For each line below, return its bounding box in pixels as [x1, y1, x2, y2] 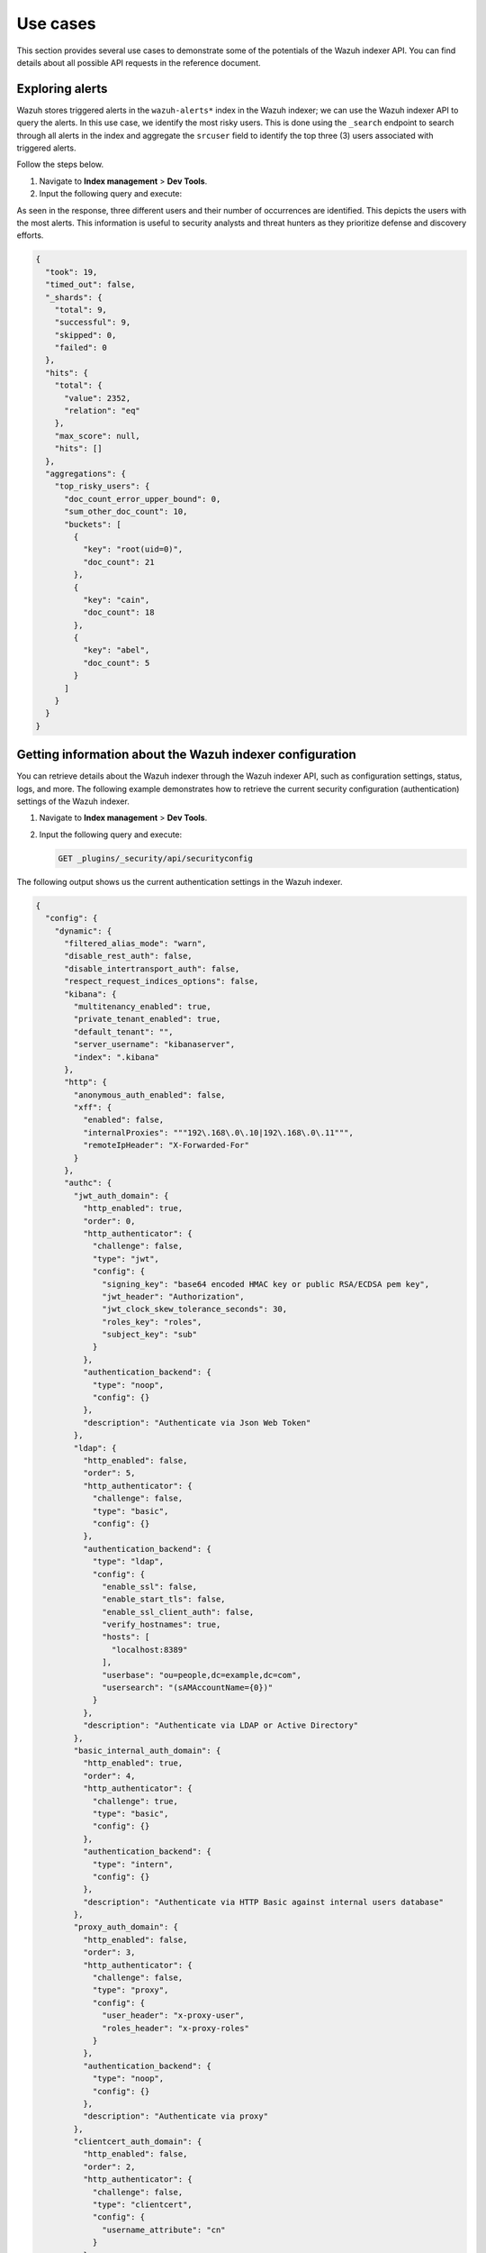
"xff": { [73, 1102, 112, 1113]
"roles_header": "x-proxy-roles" [102, 2023, 249, 2033]
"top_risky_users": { [54, 481, 150, 491]
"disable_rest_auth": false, [64, 951, 193, 962]
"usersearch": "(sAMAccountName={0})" [102, 1683, 274, 1693]
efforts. [16, 230, 44, 241]
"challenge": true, [92, 1796, 179, 1806]
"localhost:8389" [111, 1645, 188, 1655]
